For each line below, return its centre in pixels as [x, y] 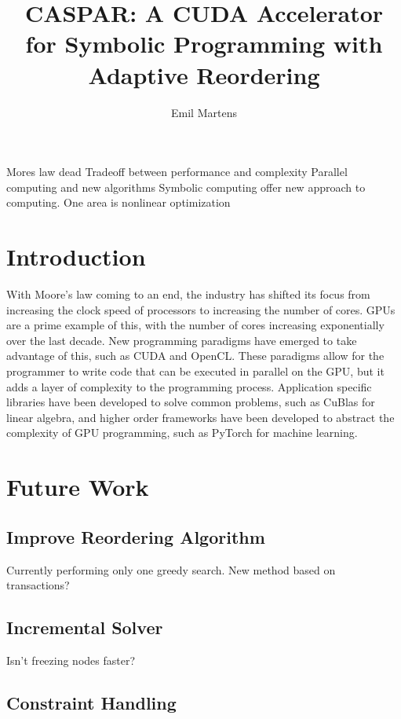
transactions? [38, 585]
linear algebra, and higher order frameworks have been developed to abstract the [200, 417]
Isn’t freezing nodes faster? [71, 660]
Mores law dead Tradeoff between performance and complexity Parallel [177, 172]
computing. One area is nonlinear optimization [118, 202]
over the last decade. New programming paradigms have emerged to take [182, 340]
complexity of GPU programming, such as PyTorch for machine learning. [182, 433]
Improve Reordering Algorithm [136, 536]
